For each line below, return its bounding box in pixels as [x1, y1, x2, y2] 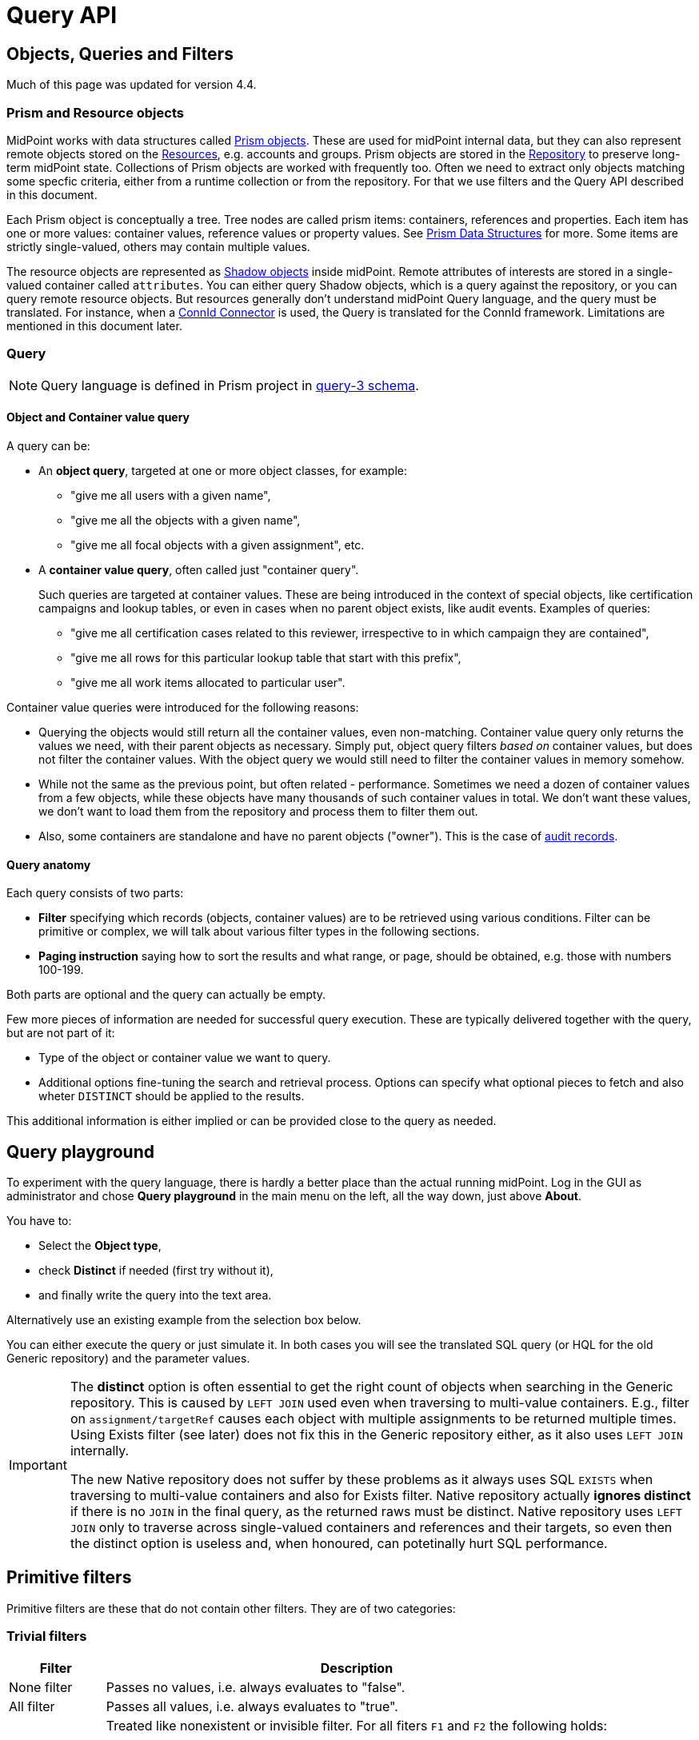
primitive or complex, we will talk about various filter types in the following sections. [38, 924, 480, 939]
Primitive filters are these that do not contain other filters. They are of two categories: [6, 1601, 456, 1615]
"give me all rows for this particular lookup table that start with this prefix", [70, 650, 461, 664]
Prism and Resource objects [6, 104, 184, 121]
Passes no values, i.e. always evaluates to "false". [106, 1678, 405, 1695]
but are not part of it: [6, 1026, 115, 1040]
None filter [9, 1678, 73, 1695]
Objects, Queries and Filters [6, 43, 234, 64]
